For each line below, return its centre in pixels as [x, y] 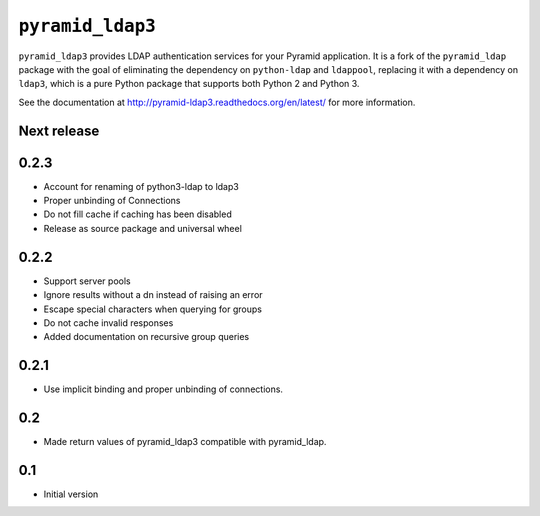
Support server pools [87, 281]
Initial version [71, 494]
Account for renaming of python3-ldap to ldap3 [141, 186]
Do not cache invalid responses [108, 322]
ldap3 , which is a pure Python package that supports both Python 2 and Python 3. [189, 84]
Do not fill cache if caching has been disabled [137, 214]
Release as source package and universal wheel [142, 228]
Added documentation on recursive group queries [146, 337]
